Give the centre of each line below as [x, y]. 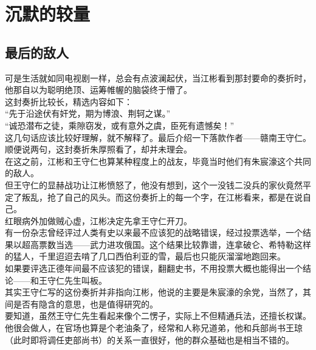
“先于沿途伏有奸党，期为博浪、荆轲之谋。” [88, 113]
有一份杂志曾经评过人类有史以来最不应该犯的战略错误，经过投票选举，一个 [154, 232]
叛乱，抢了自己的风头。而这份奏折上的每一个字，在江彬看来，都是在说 [162, 197]
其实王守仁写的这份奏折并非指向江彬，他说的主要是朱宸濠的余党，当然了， [154, 292]
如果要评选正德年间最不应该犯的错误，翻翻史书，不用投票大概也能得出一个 [154, 268]
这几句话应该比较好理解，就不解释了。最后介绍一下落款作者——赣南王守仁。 [158, 137]
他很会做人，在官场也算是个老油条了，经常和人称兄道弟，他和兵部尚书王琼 [154, 328]
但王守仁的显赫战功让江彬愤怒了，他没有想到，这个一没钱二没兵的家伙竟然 [154, 184]
